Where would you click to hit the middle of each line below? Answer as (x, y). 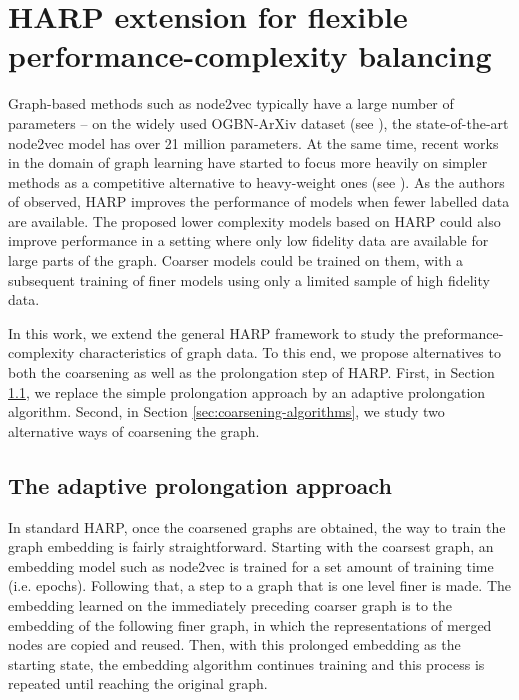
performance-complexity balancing (250, 55)
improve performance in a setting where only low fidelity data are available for (248, 240)
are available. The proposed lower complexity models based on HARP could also (254, 220)
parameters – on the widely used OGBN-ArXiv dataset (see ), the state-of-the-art (258, 122)
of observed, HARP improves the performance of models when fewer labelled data (259, 201)
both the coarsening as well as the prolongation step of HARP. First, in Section (251, 372)
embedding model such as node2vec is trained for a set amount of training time (251, 565)
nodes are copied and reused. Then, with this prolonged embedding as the (234, 644)
